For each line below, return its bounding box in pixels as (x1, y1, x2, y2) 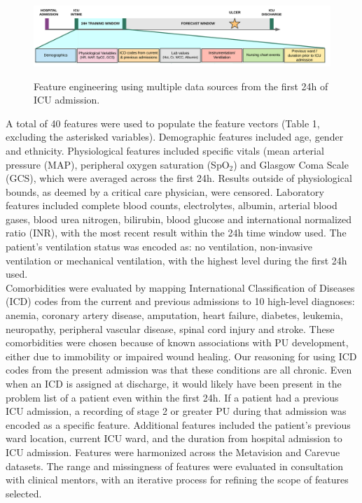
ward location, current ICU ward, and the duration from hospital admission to (6, 431, 342, 446)
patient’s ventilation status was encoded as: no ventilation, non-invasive (6, 239, 312, 254)
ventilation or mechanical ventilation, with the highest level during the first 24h (6, 253, 347, 267)
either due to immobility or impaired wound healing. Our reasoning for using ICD (6, 348, 357, 363)
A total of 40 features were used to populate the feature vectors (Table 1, (6, 115, 320, 130)
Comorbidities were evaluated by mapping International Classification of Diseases (6, 280, 355, 295)
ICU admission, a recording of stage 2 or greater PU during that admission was (6, 404, 347, 418)
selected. (6, 486, 42, 500)
